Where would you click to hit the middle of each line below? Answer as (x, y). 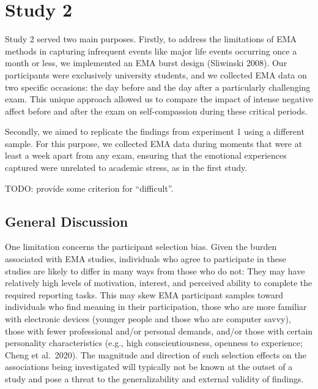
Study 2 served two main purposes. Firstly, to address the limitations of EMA (151, 39)
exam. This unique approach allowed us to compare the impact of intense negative (159, 99)
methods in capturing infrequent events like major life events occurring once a (151, 51)
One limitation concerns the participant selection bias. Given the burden (141, 247)
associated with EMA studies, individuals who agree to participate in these (146, 259)
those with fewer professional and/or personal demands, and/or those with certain (159, 330)
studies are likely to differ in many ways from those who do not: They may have (155, 270)
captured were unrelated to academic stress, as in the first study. (126, 168)
